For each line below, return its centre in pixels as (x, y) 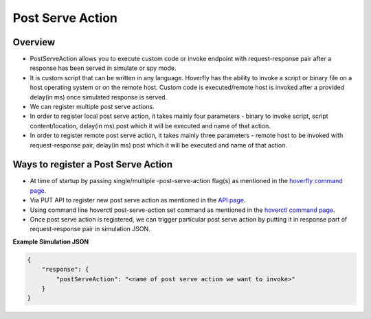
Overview (34, 42)
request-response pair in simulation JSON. (90, 229)
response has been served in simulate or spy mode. (103, 68)
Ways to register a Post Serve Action (93, 165)
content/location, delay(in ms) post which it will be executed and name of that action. (150, 126)
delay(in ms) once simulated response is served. (99, 97)
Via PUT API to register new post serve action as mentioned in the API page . (138, 200)
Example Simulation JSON (51, 241)
